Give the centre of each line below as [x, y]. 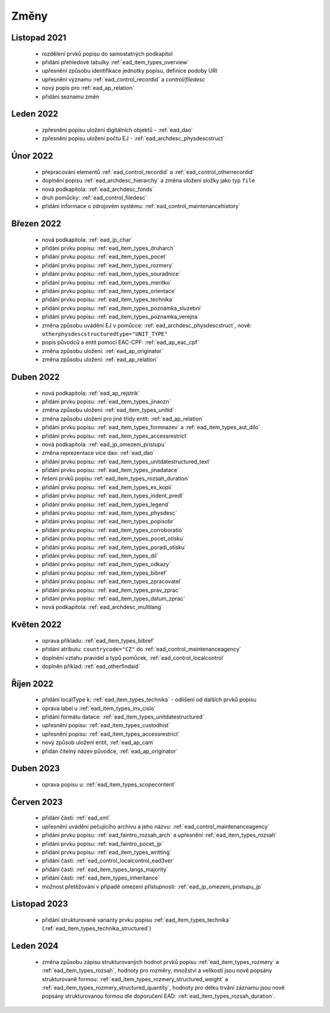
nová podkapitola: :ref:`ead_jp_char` [87, 239]
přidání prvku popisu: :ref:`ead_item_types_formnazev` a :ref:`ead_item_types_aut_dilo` [151, 427]
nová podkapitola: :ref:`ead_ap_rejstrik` [91, 393]
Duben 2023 [36, 768]
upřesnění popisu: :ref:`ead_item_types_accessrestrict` [111, 734]
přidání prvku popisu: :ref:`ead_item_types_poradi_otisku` [114, 547]
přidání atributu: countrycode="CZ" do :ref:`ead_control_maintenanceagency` [141, 649]
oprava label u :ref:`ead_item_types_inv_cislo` [99, 708]
